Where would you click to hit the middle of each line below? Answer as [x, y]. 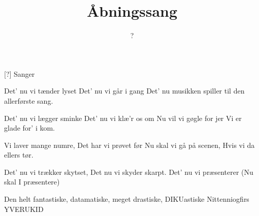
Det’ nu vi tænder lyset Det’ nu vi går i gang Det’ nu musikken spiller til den [124, 91]
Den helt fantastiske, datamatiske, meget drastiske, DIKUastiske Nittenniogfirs [127, 199]
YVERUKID [24, 209]
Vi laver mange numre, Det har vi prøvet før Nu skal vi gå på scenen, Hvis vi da [129, 145]
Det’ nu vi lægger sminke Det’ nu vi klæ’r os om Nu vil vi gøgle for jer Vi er [123, 118]
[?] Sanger [20, 73]
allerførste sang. [29, 100]
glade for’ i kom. [29, 128]
